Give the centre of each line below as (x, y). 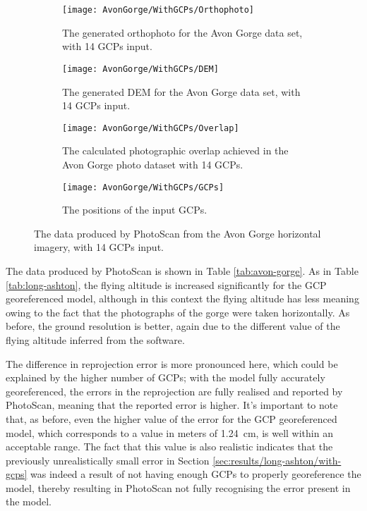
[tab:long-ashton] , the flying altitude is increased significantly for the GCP (166, 284)
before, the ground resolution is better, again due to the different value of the (173, 326)
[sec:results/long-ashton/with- (277, 460)
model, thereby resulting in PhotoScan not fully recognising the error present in (178, 487)
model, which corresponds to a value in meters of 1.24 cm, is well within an (169, 432)
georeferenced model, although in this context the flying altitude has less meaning (182, 298)
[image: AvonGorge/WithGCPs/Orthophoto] (158, 10)
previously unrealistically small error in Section (108, 460)
